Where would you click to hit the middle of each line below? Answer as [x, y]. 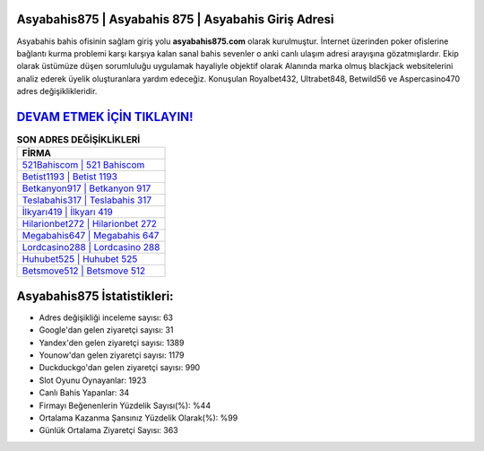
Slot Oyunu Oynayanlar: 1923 [93, 380]
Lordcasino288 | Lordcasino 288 [91, 247]
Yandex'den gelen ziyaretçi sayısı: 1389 [112, 343]
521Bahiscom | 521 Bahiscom [83, 165]
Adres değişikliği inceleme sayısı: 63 [106, 317]
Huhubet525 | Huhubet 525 [80, 259]
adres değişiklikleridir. [57, 91]
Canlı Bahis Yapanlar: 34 [84, 393]
